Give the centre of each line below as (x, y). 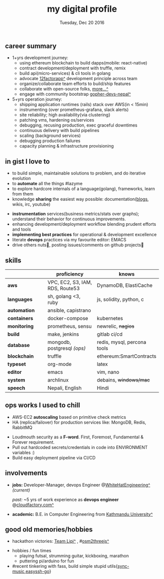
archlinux (58, 380)
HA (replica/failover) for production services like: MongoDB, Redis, (79, 422)
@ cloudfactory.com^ (33, 505)
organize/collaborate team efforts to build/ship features (75, 84)
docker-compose (68, 318)
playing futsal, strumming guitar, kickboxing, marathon (74, 556)
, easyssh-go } (38, 571)
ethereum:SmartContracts (127, 356)
